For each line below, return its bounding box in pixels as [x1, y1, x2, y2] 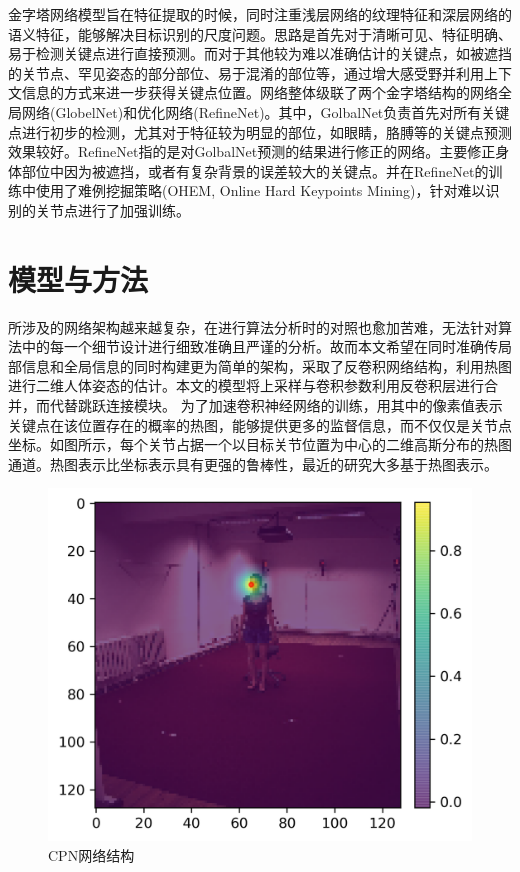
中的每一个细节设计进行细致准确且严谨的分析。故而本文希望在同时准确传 [21, 336, 498, 357]
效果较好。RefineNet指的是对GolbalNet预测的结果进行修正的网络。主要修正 [8, 141, 496, 162]
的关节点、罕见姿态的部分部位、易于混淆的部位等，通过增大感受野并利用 [8, 62, 484, 83]
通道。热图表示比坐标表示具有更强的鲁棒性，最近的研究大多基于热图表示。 [8, 453, 498, 474]
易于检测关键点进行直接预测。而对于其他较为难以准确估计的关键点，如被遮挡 [8, 43, 512, 64]
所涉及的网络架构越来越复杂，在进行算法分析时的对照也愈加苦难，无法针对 [8, 316, 498, 337]
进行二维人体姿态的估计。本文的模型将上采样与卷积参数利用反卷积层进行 [8, 375, 484, 396]
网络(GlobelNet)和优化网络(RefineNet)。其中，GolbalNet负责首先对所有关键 [21, 101, 510, 122]
